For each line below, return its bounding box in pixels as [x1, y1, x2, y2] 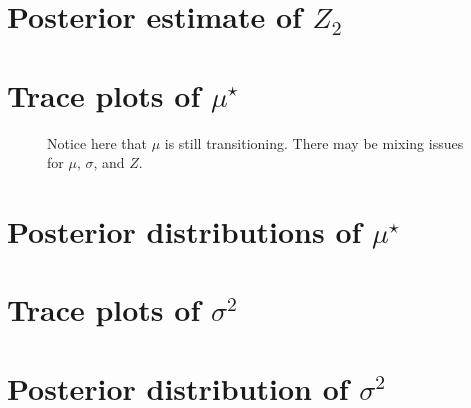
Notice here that [47, 132, 147, 153]
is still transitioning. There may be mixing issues [164, 132, 464, 153]
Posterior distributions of [7, 210, 362, 251]
